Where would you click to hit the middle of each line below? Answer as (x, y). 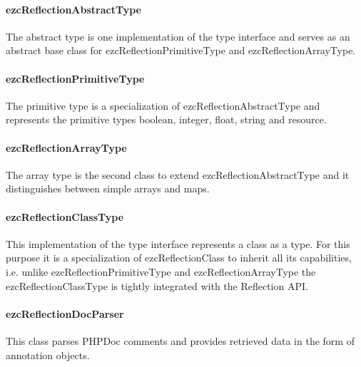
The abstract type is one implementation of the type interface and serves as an (178, 36)
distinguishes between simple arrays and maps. (108, 188)
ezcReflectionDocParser (65, 313)
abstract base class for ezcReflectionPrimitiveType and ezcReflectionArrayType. (181, 50)
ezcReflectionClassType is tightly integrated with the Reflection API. (157, 285)
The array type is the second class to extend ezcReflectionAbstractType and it (178, 174)
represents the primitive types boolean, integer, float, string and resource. (166, 119)
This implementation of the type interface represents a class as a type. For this (178, 243)
